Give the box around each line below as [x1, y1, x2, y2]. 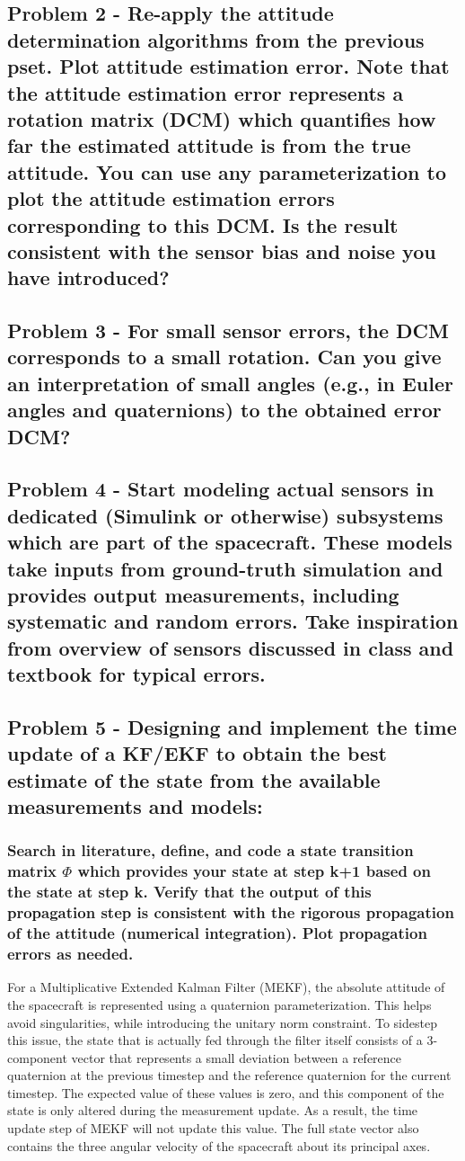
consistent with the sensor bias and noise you [7, 237, 436, 264]
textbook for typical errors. [7, 660, 266, 688]
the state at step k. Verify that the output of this [7, 880, 372, 903]
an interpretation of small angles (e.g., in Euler [7, 369, 453, 397]
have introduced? [7, 263, 170, 291]
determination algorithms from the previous [7, 25, 425, 53]
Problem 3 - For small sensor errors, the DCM [7, 317, 449, 344]
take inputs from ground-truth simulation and [7, 554, 443, 582]
